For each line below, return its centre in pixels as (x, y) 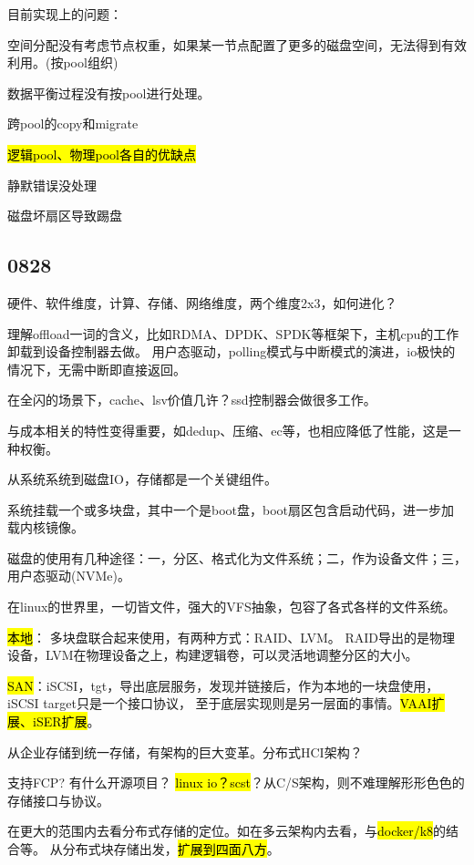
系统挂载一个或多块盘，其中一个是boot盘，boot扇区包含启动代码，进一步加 (231, 509)
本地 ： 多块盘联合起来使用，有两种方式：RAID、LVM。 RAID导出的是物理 (231, 637)
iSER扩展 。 (66, 721)
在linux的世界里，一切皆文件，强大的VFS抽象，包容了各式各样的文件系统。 (232, 607)
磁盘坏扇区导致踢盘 (65, 216)
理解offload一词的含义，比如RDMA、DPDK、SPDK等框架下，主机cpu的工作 (233, 333)
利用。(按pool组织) (63, 62)
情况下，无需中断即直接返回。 (97, 369)
